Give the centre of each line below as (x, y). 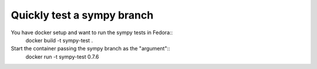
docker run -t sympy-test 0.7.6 (62, 57)
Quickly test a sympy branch (82, 15)
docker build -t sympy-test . (59, 40)
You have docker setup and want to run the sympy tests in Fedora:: (92, 32)
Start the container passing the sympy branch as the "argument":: (90, 49)
